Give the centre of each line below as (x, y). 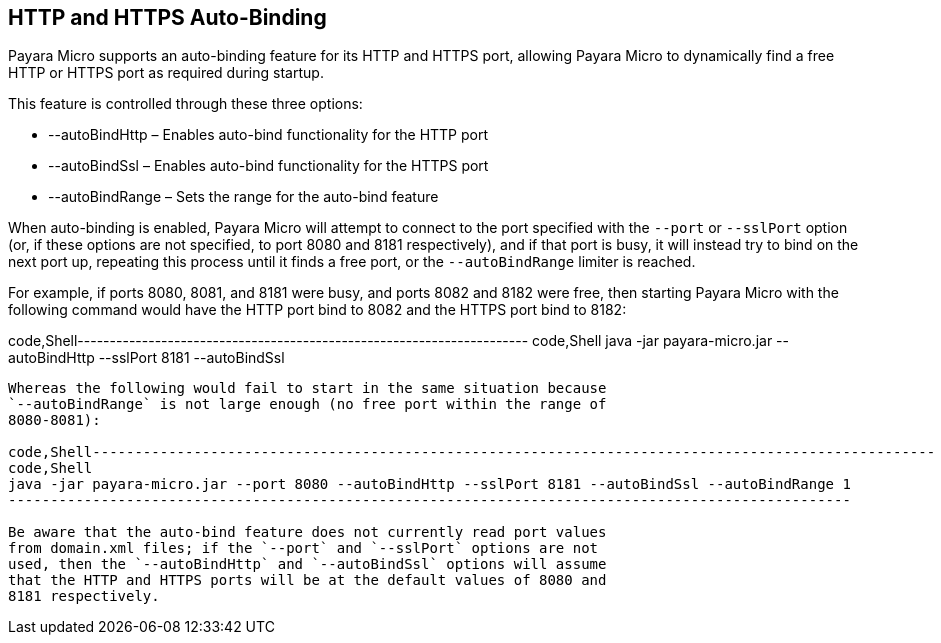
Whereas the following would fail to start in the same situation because (307, 388)
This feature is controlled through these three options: (185, 104)
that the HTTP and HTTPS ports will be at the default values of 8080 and (307, 580)
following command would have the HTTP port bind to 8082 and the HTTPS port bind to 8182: (317, 310)
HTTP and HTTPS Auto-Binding (167, 17)
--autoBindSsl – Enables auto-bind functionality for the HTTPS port (268, 166)
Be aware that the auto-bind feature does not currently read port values (307, 532)
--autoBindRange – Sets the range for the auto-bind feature (243, 197)
